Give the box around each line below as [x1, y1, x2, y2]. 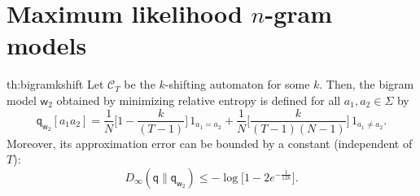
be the [124, 76, 155, 93]
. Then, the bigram [319, 76, 414, 93]
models [7, 28, 87, 62]
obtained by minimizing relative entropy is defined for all [56, 91, 341, 108]
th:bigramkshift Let [7, 76, 104, 93]
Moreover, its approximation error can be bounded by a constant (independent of [7, 134, 413, 151]
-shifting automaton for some [164, 76, 310, 93]
